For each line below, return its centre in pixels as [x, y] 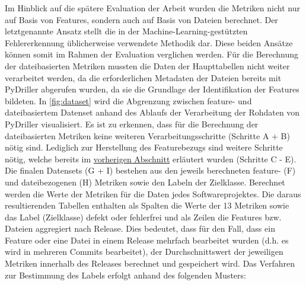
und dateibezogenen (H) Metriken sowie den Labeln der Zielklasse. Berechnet [145, 182]
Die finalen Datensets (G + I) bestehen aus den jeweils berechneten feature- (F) [150, 170]
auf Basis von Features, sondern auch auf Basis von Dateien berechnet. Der [141, 19]
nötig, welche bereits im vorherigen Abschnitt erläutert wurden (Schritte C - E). [151, 158]
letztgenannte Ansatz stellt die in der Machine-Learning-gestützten [126, 31]
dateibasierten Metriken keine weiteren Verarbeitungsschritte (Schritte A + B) [147, 135]
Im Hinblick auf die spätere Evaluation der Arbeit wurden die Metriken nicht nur [152, 8]
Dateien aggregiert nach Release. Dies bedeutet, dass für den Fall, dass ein [140, 228]
